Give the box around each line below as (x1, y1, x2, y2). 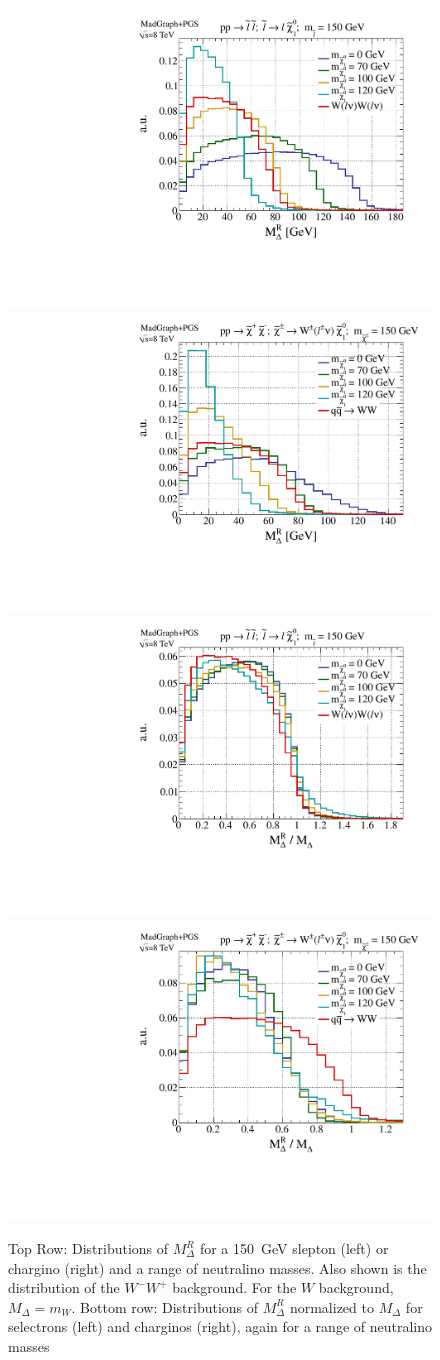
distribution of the (8, 1277, 120, 1298)
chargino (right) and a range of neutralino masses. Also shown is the (8, 1257, 427, 1278)
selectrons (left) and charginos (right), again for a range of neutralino (8, 1316, 433, 1337)
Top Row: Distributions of (8, 1238, 169, 1258)
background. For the (172, 1277, 297, 1298)
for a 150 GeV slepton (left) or (199, 1238, 389, 1258)
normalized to (289, 1296, 374, 1317)
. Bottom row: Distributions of (71, 1296, 259, 1317)
